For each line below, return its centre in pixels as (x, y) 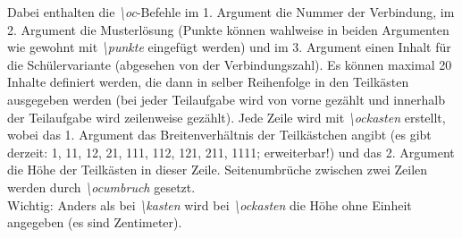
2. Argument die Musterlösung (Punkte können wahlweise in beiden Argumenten (228, 29)
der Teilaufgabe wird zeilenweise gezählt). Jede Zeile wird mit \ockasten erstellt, (227, 117)
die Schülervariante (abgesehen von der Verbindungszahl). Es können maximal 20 (230, 64)
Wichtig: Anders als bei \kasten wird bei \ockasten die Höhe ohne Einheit (210, 204)
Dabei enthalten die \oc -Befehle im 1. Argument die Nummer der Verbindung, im (231, 12)
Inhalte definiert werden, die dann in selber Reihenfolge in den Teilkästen (208, 82)
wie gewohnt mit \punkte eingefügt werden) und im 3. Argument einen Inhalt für (229, 47)
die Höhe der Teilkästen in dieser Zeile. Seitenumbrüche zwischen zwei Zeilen (218, 170)
